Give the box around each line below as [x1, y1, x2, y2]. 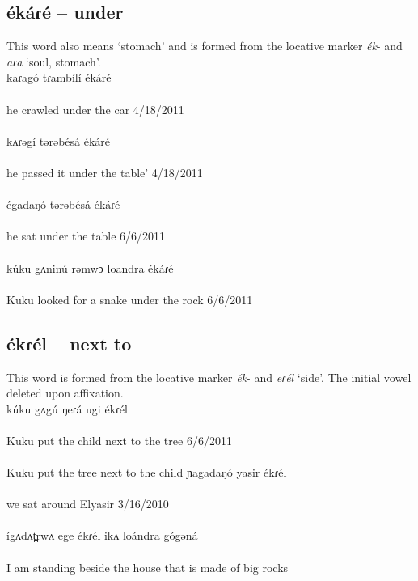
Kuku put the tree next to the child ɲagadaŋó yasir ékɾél [6, 464, 287, 481]
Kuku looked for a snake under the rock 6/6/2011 [6, 290, 253, 307]
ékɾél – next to [6, 330, 132, 355]
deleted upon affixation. [6, 384, 124, 401]
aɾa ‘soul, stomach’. [6, 53, 101, 70]
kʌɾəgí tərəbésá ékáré [6, 132, 111, 149]
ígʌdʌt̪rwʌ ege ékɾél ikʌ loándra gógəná [6, 527, 198, 544]
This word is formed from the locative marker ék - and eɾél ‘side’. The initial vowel [6, 368, 412, 385]
